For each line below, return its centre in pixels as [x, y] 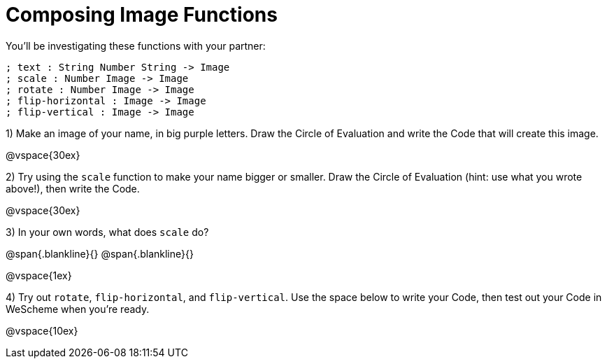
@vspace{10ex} [42, 330]
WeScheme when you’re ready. [78, 309]
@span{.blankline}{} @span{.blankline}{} [100, 253]
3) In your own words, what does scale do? [107, 232]
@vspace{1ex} [39, 275]
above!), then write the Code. [73, 188]
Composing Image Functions [142, 15]
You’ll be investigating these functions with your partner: [136, 45]
